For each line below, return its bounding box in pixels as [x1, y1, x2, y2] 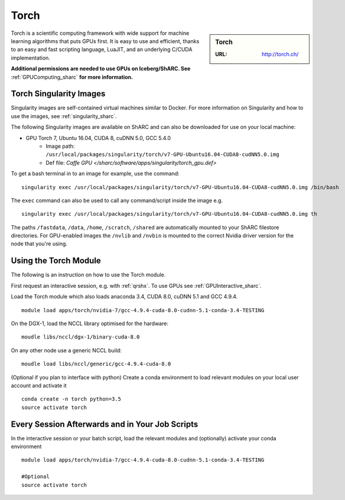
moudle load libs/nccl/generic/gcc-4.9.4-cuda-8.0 [21, 361, 171, 368]
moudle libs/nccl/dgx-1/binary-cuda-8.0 [21, 334, 140, 340]
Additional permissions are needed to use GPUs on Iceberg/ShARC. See [11, 65, 191, 72]
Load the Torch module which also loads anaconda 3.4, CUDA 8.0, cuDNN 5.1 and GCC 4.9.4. [11, 293, 238, 300]
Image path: [45, 142, 75, 150]
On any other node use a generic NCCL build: [11, 346, 122, 354]
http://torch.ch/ [262, 50, 299, 57]
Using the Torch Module [11, 256, 102, 266]
